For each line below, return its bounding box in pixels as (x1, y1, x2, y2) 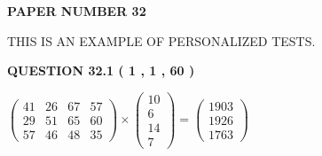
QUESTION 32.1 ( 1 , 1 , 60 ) (7, 61, 195, 80)
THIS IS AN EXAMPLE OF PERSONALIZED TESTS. (7, 31, 316, 50)
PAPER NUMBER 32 (7, 2, 146, 19)
